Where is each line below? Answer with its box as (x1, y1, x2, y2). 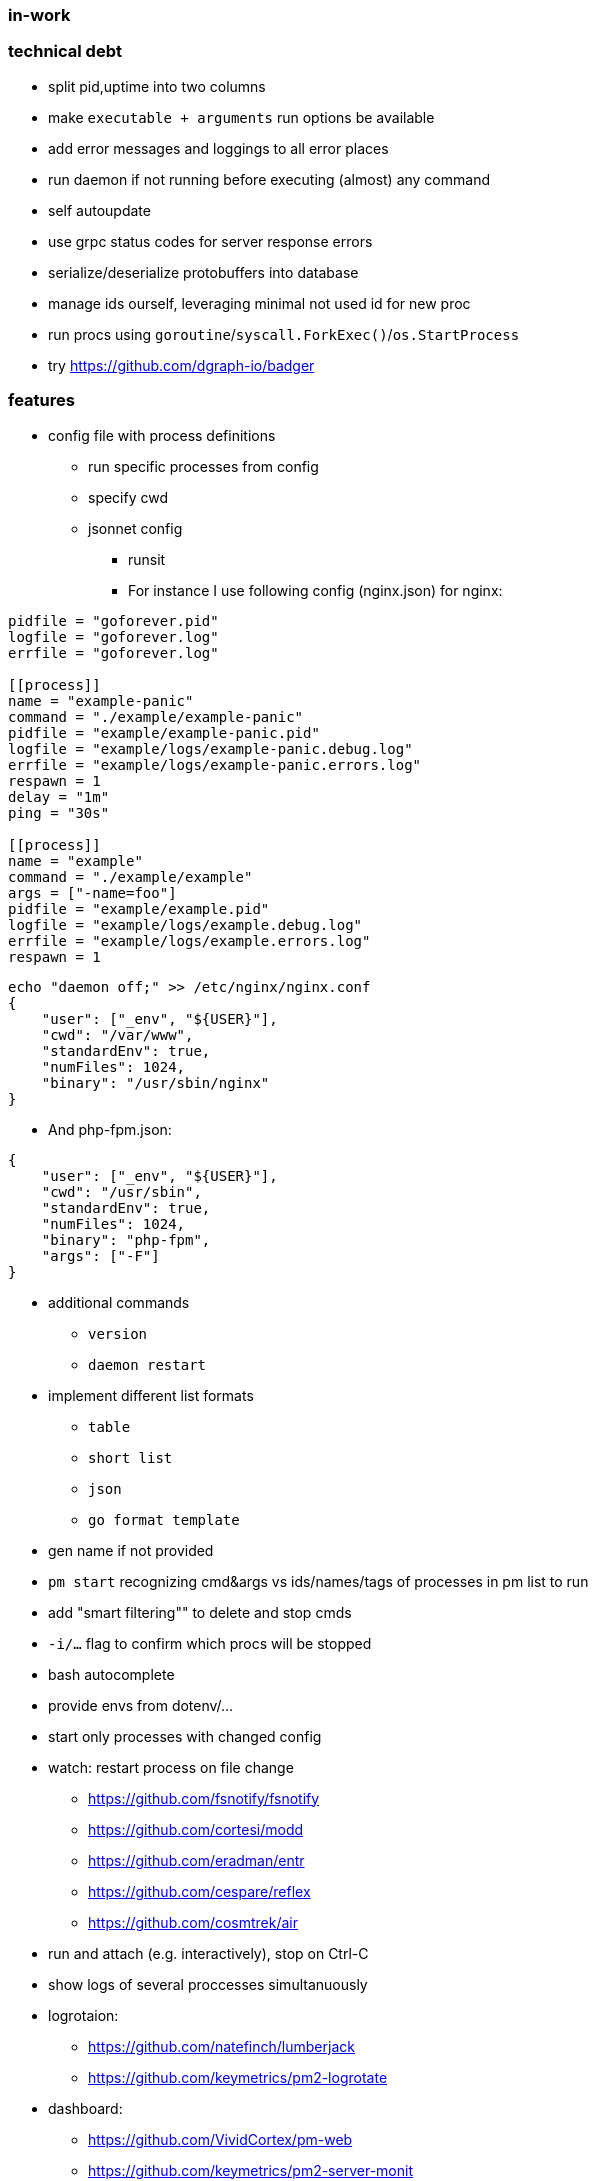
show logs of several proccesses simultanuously (48, 1975, 368, 1993)
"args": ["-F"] (41, 1247, 160, 1264)
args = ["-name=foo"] (8, 884, 177, 901)
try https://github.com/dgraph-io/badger (48, 356, 315, 374)
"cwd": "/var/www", (41, 1026, 194, 1043)
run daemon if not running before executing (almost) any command (48, 170, 490, 188)
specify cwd (88, 488, 169, 506)
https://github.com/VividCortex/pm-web (88, 2130, 353, 2148)
